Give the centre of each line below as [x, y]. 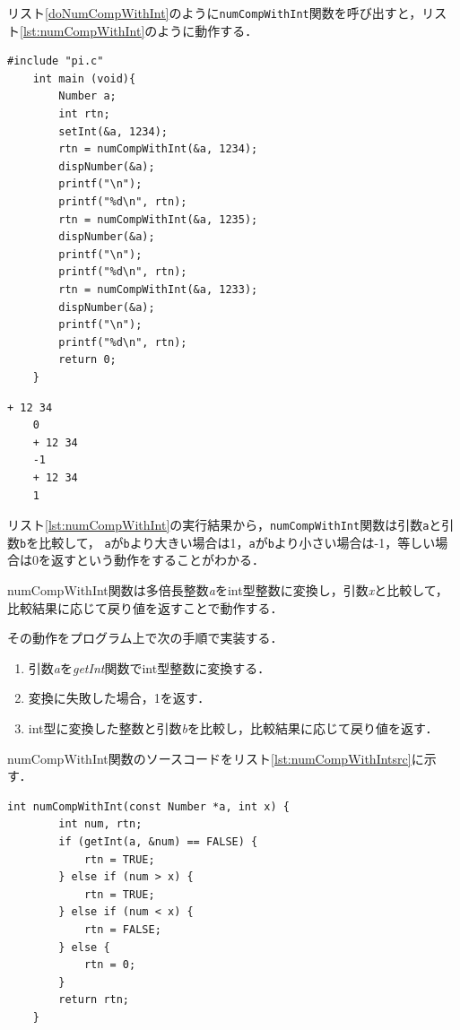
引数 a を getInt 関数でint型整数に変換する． [149, 667]
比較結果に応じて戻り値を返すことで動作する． [145, 607]
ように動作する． [208, 30]
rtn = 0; [110, 965]
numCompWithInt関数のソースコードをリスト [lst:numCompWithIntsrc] [209, 758]
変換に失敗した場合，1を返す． [119, 698]
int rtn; [84, 114]
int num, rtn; [100, 824]
